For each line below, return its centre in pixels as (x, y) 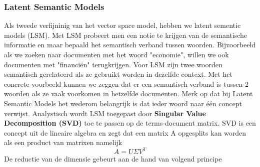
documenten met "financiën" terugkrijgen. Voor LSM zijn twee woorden (113, 64)
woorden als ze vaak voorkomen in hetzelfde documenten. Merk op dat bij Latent (128, 93)
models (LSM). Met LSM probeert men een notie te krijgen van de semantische (126, 35)
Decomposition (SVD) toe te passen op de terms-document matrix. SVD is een (130, 123)
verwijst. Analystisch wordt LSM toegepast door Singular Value (105, 113)
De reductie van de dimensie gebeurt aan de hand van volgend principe (113, 159)
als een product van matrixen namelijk (63, 142)
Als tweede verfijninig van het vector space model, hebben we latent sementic (122, 25)
